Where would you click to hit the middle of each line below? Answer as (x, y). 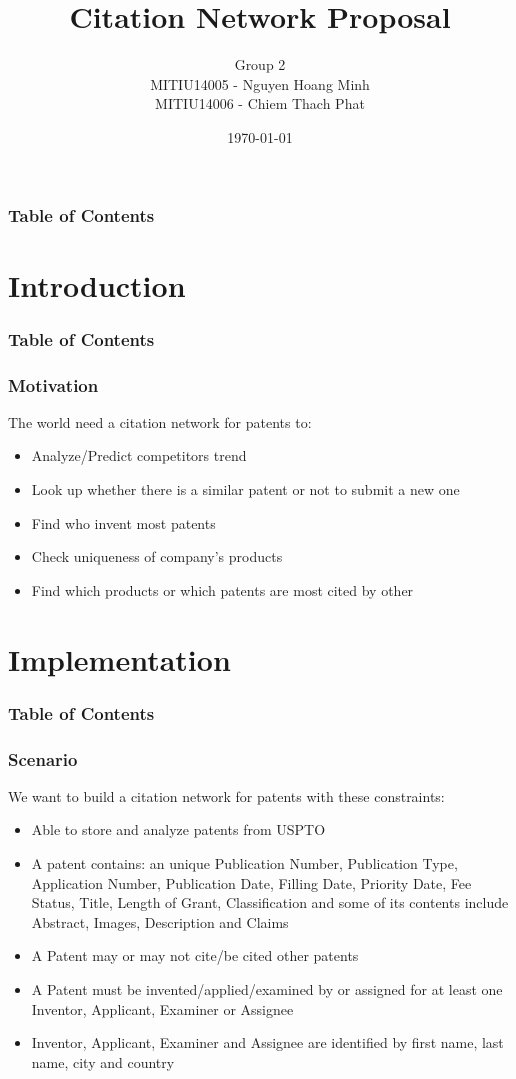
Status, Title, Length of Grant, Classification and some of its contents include (270, 902)
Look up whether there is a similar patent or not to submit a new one (245, 489)
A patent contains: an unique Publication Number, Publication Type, (244, 863)
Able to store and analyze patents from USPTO (178, 829)
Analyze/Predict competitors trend (139, 455)
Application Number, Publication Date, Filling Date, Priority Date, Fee (251, 882)
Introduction (97, 284)
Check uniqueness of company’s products (157, 556)
